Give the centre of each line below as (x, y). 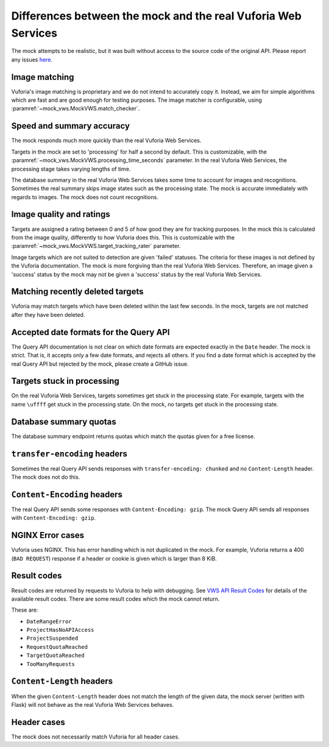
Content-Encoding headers (67, 494)
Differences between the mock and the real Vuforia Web (156, 16)
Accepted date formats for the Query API (90, 332)
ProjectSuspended (52, 639)
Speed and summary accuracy (71, 126)
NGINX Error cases (48, 535)
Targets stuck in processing (65, 381)
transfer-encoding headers (69, 454)
